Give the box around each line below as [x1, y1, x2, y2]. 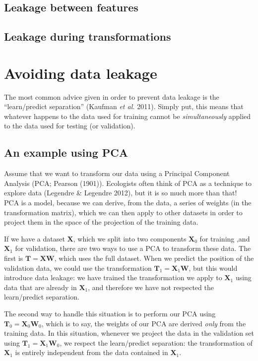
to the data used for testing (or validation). [4, 120, 135, 131]
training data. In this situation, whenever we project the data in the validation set [4, 328, 254, 338]
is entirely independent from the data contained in [15, 347, 168, 358]
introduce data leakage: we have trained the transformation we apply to [4, 272, 222, 283]
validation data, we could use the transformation [4, 262, 152, 273]
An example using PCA [4, 145, 129, 160]
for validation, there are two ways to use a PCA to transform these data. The [15, 243, 251, 253]
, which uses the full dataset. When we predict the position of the [54, 253, 254, 263]
